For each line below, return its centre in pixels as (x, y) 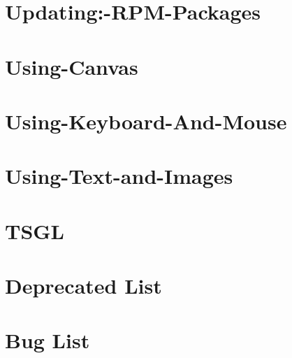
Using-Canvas (72, 66)
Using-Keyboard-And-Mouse (146, 121)
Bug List (48, 340)
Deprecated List (83, 286)
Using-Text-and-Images (119, 176)
